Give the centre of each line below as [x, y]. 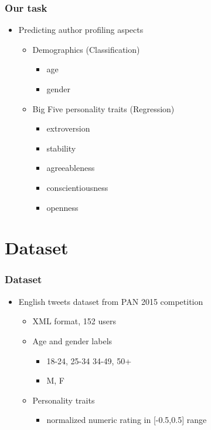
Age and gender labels [72, 340]
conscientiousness [77, 187]
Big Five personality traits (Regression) [103, 108]
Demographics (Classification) [86, 49]
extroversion [68, 128]
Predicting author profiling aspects [81, 30]
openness [62, 207]
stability [61, 148]
